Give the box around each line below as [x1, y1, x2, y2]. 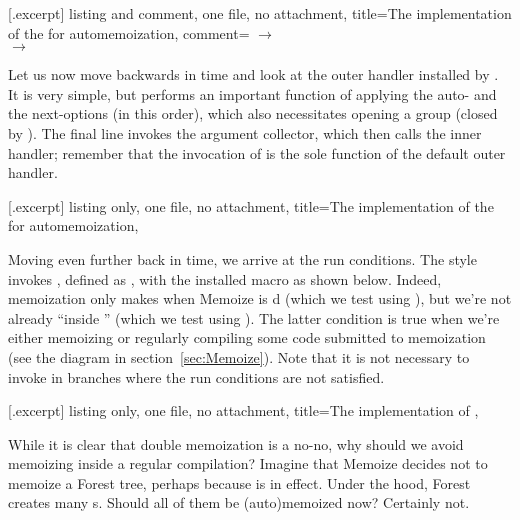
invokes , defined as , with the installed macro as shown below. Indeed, [8, 268, 442, 289]
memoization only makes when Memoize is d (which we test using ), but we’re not [8, 288, 512, 309]
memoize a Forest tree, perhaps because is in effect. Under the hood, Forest [8, 472, 471, 493]
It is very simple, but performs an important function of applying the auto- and [8, 83, 497, 104]
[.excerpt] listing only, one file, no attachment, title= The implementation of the [8, 195, 494, 216]
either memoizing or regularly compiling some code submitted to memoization [8, 327, 486, 348]
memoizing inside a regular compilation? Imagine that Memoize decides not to [8, 453, 488, 474]
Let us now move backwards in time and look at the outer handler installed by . [8, 64, 499, 85]
